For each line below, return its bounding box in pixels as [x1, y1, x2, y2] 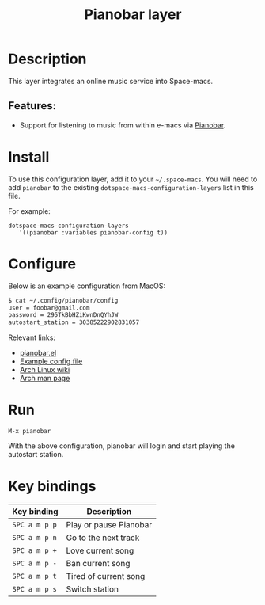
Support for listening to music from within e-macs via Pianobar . [19, 120, 226, 130]
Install [8, 148, 50, 166]
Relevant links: [8, 333, 55, 342]
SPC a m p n [12, 533, 58, 542]
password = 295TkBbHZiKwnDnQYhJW [8, 311, 119, 319]
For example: [8, 206, 51, 215]
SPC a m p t [12, 572, 58, 580]
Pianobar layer [84, 6, 182, 24]
